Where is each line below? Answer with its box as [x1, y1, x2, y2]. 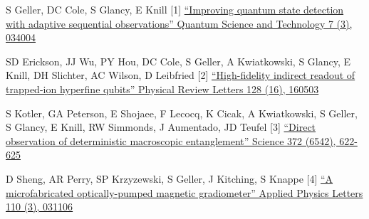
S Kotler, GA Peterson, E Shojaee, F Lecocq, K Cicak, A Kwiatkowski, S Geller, [6, 105, 358, 120]
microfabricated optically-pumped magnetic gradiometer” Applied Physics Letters [6, 185, 363, 200]
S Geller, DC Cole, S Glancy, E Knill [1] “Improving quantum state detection [6, 2, 344, 16]
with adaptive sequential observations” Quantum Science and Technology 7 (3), [6, 16, 353, 31]
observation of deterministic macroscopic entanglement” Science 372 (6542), [6, 133, 336, 148]
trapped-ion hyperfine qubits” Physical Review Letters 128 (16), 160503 [6, 81, 319, 96]
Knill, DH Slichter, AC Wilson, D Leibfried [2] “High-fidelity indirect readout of [6, 68, 355, 82]
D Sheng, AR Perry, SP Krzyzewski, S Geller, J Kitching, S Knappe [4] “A [6, 171, 333, 186]
